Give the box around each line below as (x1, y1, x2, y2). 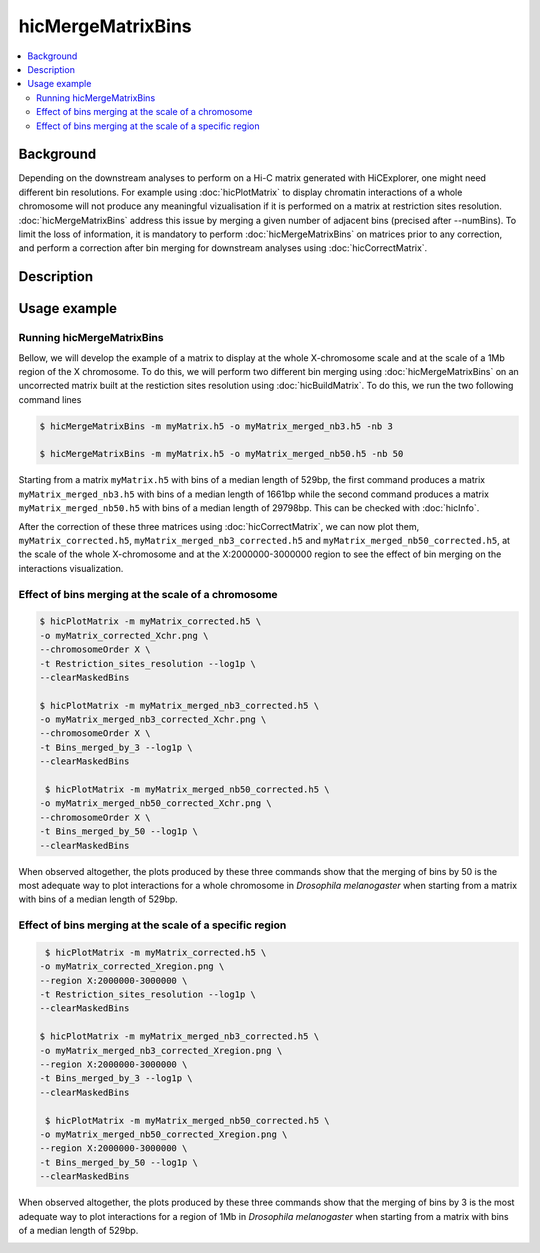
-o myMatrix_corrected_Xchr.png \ (39, 630, 209, 641)
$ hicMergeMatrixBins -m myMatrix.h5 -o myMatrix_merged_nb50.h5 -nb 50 (39, 448, 404, 460)
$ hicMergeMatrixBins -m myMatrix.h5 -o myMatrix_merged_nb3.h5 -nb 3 (39, 420, 394, 432)
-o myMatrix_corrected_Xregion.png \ (39, 961, 225, 972)
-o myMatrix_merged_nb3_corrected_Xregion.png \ (39, 1045, 283, 1056)
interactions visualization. (18, 562, 124, 574)
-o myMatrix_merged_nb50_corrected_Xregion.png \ (39, 1128, 288, 1140)
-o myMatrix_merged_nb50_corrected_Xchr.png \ (39, 798, 272, 809)
